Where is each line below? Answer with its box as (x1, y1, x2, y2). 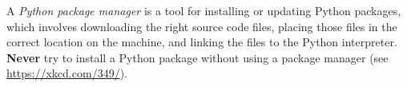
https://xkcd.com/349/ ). (6, 65, 127, 81)
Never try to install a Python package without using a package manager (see (6, 49, 389, 65)
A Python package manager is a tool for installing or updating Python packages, (6, 2, 401, 18)
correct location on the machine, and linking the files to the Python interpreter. (6, 34, 397, 50)
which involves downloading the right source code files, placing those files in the (6, 18, 397, 34)
